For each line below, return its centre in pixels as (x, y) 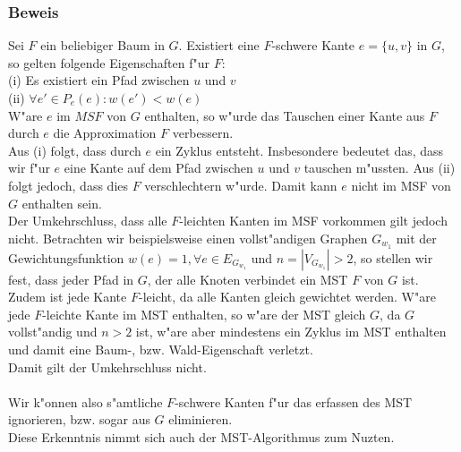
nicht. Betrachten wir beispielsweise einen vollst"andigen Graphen (188, 238)
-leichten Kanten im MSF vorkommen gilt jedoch (313, 221)
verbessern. (203, 133)
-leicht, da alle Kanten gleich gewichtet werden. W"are (287, 297)
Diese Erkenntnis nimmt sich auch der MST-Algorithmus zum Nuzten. (201, 436)
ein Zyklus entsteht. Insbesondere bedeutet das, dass (299, 150)
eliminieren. (201, 419)
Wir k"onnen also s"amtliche (85, 401)
